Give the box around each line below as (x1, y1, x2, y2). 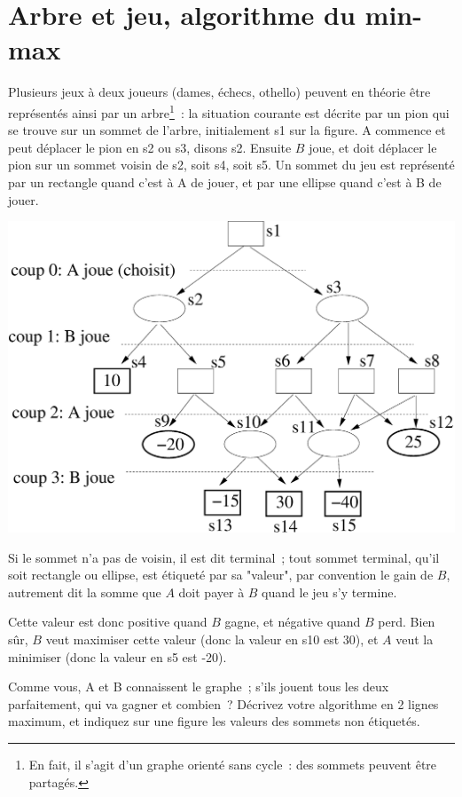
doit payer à (178, 582, 245, 601)
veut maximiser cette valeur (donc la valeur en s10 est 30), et (45, 630, 379, 649)
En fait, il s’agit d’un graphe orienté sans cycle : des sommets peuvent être (28, 754, 437, 773)
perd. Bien (378, 612, 435, 631)
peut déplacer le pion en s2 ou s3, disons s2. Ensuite (8, 138, 292, 156)
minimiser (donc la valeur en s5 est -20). (8, 647, 227, 666)
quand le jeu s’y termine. (262, 582, 397, 601)
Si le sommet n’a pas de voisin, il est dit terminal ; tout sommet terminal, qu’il (8, 548, 440, 566)
